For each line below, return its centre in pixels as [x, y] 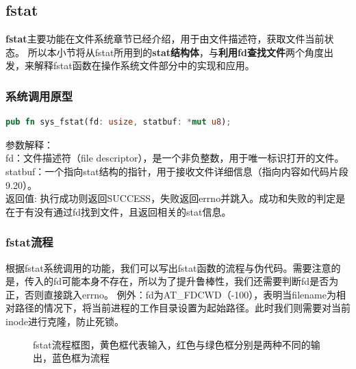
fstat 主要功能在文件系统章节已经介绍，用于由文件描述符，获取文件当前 [165, 39]
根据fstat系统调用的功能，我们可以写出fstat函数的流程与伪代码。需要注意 [168, 267]
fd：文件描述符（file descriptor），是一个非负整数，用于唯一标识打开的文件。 [175, 158]
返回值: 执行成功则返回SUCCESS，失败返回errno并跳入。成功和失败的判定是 [176, 198]
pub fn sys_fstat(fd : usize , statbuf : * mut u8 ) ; [118, 122]
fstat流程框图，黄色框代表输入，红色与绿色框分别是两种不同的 [172, 344]
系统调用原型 [39, 96]
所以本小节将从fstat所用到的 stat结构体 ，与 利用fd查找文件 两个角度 [176, 52]
